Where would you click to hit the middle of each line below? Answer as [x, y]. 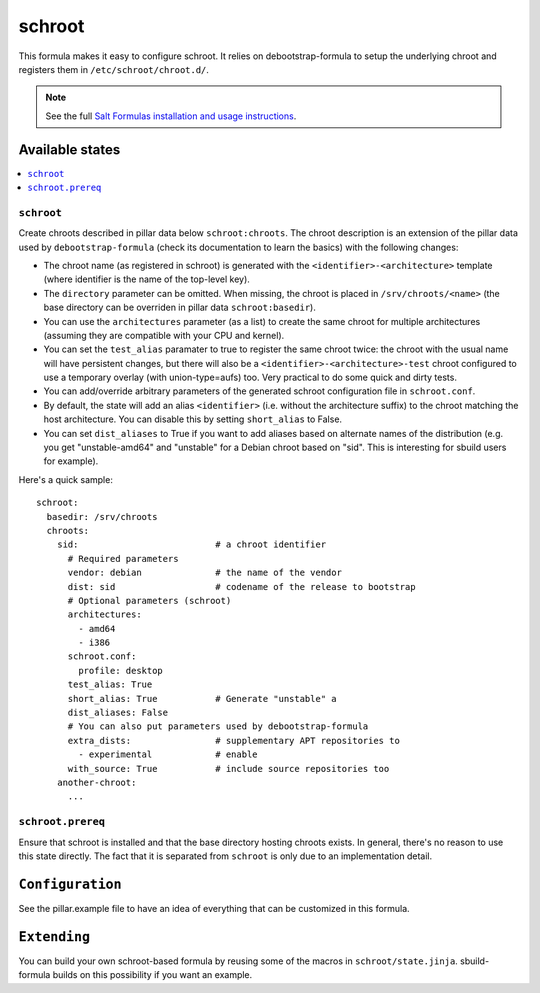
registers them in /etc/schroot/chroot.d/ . [114, 69]
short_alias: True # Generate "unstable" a [202, 698]
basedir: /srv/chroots [102, 516]
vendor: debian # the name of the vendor [204, 573]
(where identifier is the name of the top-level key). [146, 279]
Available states [69, 149]
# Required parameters [123, 558]
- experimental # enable [168, 754]
